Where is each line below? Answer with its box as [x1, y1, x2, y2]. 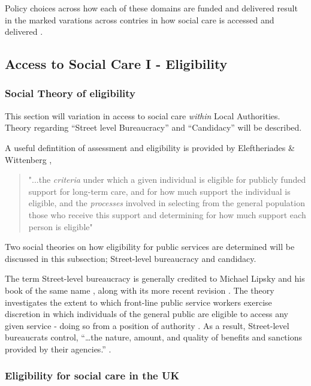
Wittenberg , [5, 153, 52, 165]
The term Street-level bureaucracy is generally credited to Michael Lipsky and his [5, 272, 305, 285]
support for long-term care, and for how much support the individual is [28, 185, 291, 197]
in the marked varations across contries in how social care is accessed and [5, 13, 274, 26]
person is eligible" [28, 220, 93, 233]
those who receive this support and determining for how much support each [28, 208, 306, 221]
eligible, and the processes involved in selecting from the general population [28, 197, 305, 209]
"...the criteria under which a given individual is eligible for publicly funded [28, 173, 306, 186]
